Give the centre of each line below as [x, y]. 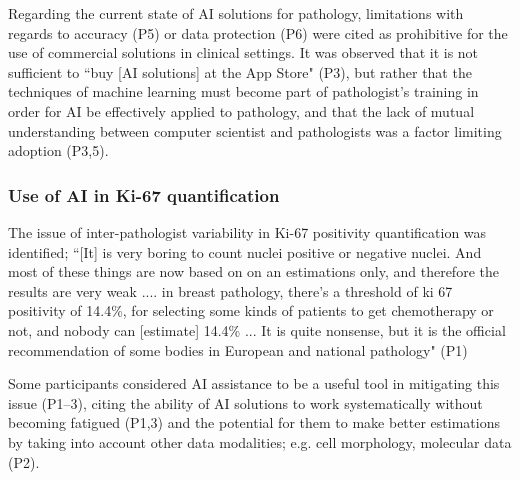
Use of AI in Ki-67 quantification [144, 194]
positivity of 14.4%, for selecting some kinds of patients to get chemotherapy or [251, 310]
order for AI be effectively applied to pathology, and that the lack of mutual [241, 110]
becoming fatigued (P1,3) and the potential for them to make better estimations [254, 422]
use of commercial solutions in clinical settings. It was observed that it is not [243, 52]
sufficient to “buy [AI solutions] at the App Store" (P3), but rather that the [240, 71]
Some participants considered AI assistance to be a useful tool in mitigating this [254, 383]
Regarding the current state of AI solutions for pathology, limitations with [236, 13]
